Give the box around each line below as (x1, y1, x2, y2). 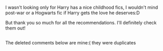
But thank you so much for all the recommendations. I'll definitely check (5, 20, 157, 25)
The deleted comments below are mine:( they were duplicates (5, 40, 136, 46)
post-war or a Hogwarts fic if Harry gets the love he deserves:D (5, 10, 140, 16)
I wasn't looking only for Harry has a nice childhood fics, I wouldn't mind (5, 5, 158, 10)
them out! (5, 25, 26, 31)
